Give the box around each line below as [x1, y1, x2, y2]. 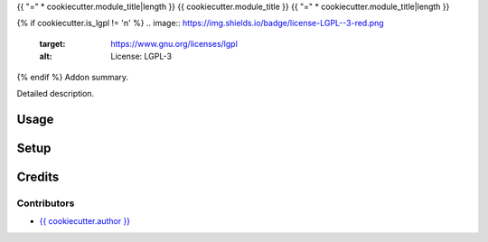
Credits [16, 169, 60, 184]
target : [39, 38, 66, 49]
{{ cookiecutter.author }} [39, 216, 131, 227]
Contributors [16, 197, 75, 209]
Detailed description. [16, 88, 95, 98]
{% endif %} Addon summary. [16, 71, 129, 82]
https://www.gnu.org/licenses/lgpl [110, 38, 239, 49]
